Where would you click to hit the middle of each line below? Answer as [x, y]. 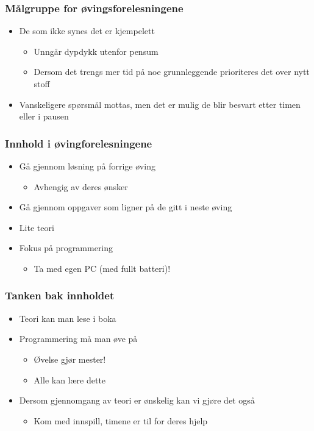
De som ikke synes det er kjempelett [87, 31]
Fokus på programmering [66, 248]
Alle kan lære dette [70, 379]
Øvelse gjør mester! [70, 359]
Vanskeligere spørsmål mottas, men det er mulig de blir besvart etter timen [160, 104]
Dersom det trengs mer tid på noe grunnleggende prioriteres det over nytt [172, 72]
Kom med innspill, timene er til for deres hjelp [121, 420]
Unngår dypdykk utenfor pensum [96, 51]
